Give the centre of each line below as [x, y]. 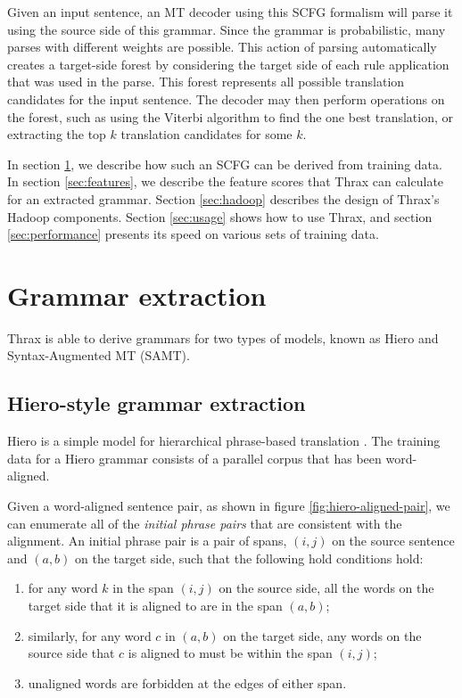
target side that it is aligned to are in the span [155, 605]
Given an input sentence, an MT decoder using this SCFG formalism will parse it [230, 12]
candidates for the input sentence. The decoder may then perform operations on [226, 99]
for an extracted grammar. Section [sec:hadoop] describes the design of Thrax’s [223, 198]
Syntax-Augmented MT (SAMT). [99, 355]
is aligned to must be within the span [230, 653]
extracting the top [57, 134]
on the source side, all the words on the [326, 588]
